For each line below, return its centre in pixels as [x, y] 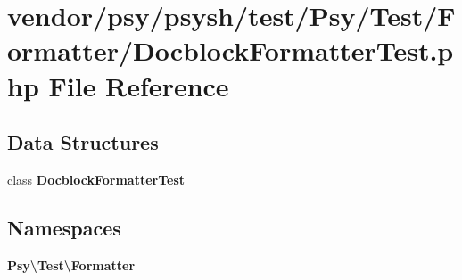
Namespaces [64, 227]
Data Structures [83, 142]
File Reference [139, 85]
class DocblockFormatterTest [96, 179]
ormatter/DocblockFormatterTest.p [231, 50]
